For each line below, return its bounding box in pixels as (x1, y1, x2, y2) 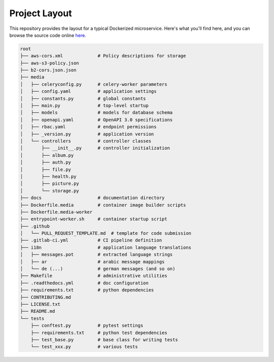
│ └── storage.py (20, 188, 80, 194)
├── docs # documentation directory (20, 195, 165, 201)
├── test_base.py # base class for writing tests (30, 337, 178, 342)
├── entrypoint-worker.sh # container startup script (20, 216, 167, 222)
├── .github (20, 223, 50, 229)
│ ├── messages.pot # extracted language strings (20, 251, 173, 258)
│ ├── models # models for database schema (20, 110, 173, 116)
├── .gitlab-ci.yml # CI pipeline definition (20, 237, 162, 243)
